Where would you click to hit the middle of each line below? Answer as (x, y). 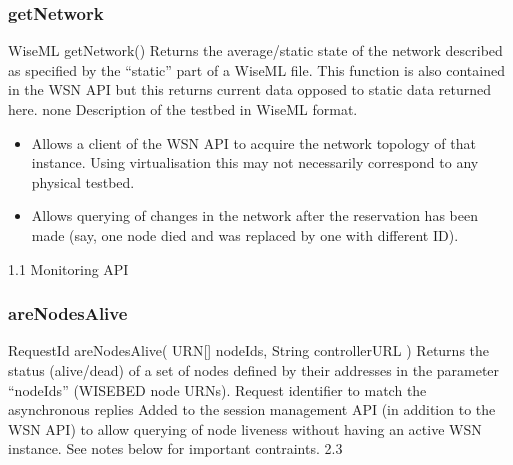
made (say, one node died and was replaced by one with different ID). (245, 234)
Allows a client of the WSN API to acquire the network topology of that (253, 142)
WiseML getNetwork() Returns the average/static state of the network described (255, 50)
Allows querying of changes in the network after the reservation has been (254, 215)
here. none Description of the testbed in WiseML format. (183, 109)
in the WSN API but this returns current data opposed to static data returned (249, 89)
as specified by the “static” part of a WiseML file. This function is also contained (256, 69)
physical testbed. (83, 181)
